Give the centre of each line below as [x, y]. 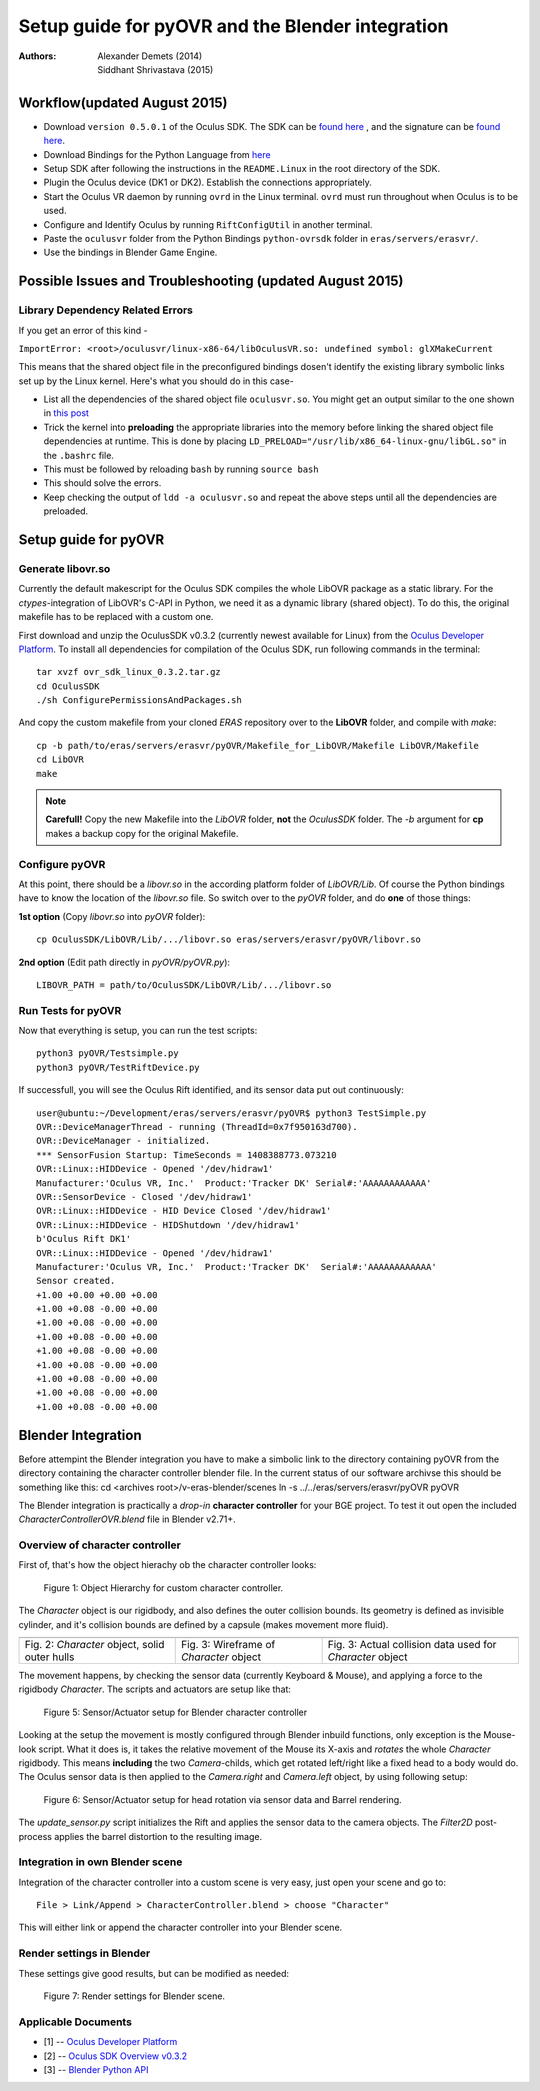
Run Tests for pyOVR [70, 1010]
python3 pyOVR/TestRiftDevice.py [118, 1067]
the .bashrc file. [79, 455]
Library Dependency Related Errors [106, 310]
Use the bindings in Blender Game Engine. [130, 252]
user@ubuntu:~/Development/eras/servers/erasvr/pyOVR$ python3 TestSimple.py [231, 1113]
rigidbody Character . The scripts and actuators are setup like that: [155, 1689]
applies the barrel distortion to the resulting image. [158, 1836]
